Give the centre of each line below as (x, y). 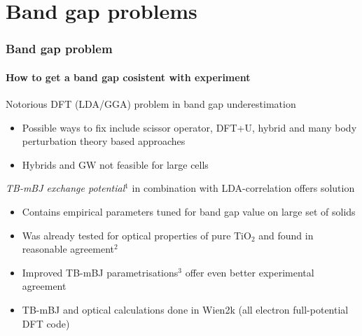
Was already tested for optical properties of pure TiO (137, 235)
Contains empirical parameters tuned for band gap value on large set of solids (189, 211)
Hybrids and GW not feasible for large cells (115, 164)
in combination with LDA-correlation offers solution (243, 188)
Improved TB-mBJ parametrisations (100, 272)
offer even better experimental (250, 272)
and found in (286, 235)
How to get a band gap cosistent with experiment (128, 77)
